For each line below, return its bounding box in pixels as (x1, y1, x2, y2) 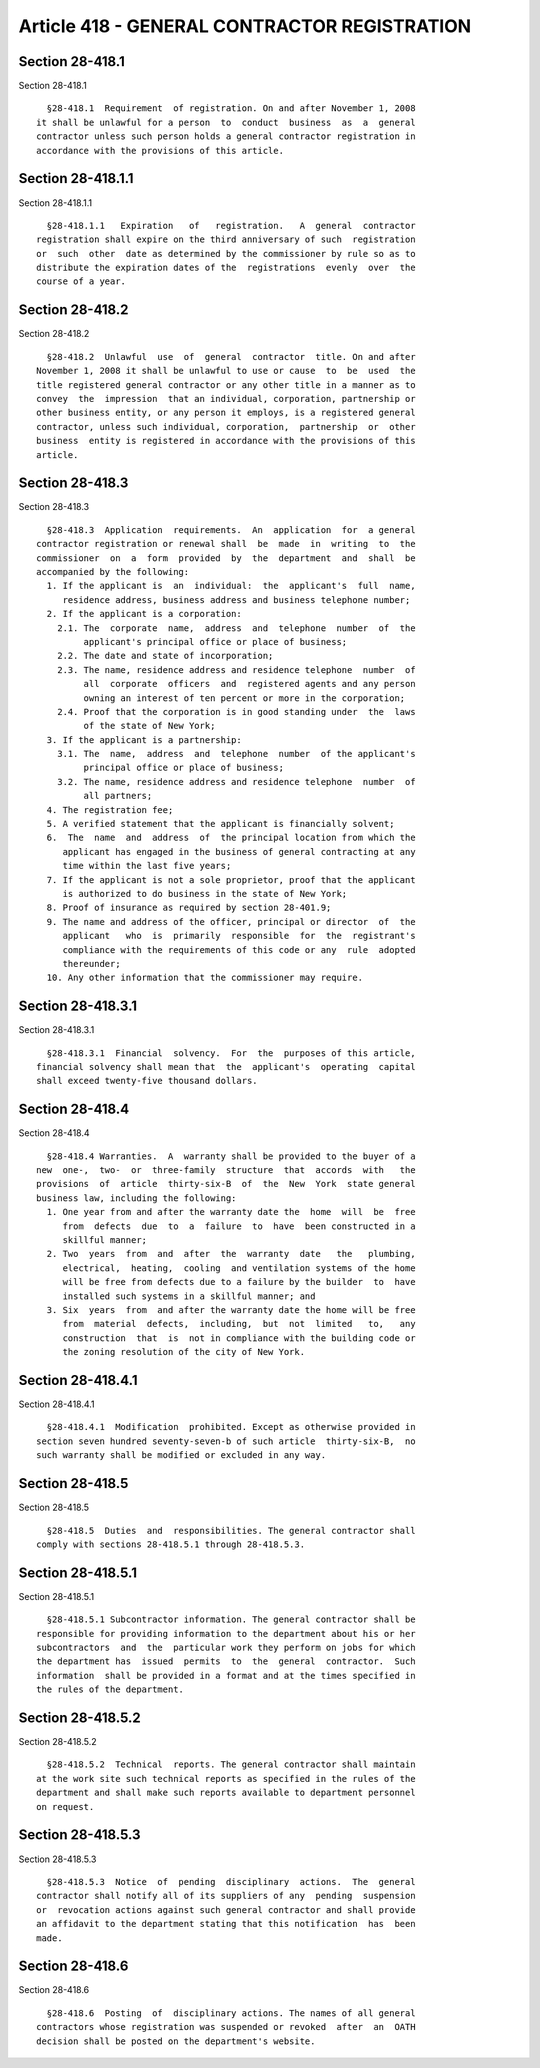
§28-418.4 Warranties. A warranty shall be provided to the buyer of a (46, 1150, 416, 1162)
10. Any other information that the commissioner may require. (46, 972, 364, 984)
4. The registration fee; (46, 804, 174, 815)
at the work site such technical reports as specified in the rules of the (36, 1773, 416, 1784)
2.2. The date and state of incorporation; (56, 650, 274, 662)
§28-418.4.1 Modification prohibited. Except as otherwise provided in (46, 1421, 416, 1433)
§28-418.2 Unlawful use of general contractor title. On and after (46, 351, 416, 362)
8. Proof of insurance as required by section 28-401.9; (46, 902, 332, 914)
